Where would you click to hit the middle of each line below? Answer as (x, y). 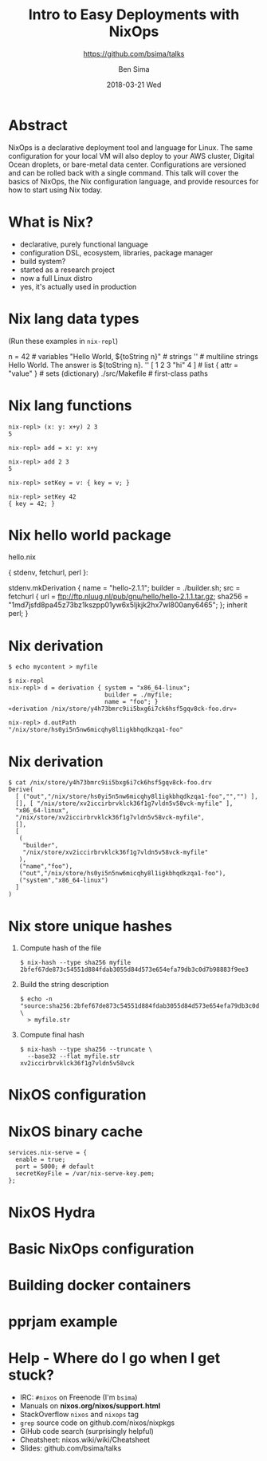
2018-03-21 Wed (134, 85)
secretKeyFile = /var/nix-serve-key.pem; (85, 1174)
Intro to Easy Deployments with (134, 15)
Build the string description (64, 985)
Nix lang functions (71, 405)
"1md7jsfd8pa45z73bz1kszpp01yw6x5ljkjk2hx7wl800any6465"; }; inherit (128, 605)
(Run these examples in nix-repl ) (63, 341)
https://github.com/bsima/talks (134, 53)
